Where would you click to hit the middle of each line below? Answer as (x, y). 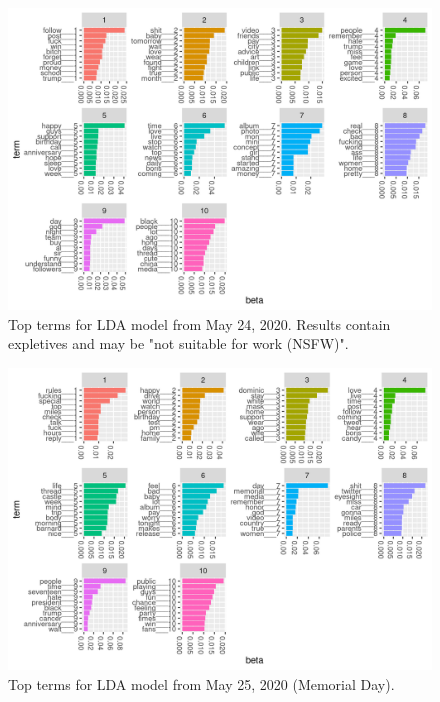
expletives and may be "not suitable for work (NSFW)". (178, 343)
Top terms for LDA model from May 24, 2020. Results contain (199, 323)
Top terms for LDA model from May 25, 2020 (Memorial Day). (201, 683)
